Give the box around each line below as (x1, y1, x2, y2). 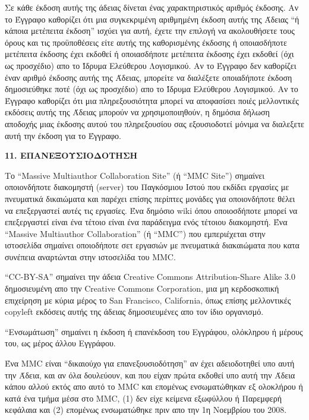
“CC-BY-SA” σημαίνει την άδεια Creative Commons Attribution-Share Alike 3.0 (5, 270, 295, 283)
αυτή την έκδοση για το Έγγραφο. (5, 129, 122, 141)
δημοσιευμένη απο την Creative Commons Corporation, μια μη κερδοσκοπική (5, 282, 279, 295)
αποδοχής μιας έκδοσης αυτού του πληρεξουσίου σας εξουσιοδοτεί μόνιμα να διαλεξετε (5, 117, 304, 130)
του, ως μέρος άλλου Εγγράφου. (5, 337, 116, 349)
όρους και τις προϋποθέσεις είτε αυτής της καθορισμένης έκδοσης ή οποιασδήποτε (5, 36, 287, 48)
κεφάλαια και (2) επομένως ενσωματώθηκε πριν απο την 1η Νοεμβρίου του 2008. (5, 403, 287, 416)
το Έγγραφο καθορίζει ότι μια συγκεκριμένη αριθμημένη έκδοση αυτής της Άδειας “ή (5, 12, 299, 25)
